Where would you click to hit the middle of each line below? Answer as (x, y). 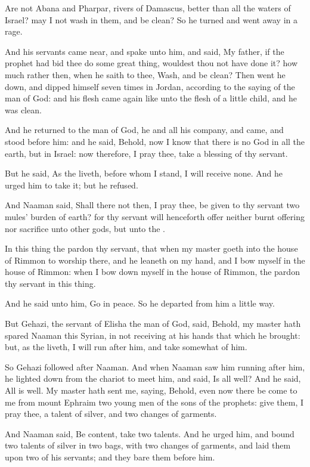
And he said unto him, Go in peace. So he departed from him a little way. (140, 303)
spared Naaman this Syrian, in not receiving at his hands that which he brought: (153, 335)
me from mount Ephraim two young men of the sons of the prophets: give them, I (154, 402)
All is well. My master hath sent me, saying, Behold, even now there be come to (151, 390)
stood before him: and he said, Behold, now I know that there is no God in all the (155, 141)
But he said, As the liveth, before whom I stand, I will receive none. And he (144, 173)
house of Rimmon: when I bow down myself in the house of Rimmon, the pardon (152, 272)
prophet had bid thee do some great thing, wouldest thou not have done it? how (151, 63)
